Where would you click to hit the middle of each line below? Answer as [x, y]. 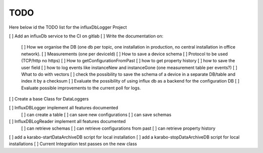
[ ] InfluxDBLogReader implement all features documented [67, 121]
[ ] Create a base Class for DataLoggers [49, 99]
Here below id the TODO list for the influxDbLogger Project [68, 27]
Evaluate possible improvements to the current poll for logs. [81, 88]
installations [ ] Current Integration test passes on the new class [73, 144]
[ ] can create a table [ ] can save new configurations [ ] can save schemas [96, 115]
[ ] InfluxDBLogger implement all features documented [64, 108]
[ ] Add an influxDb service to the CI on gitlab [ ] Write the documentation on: [86, 36]
